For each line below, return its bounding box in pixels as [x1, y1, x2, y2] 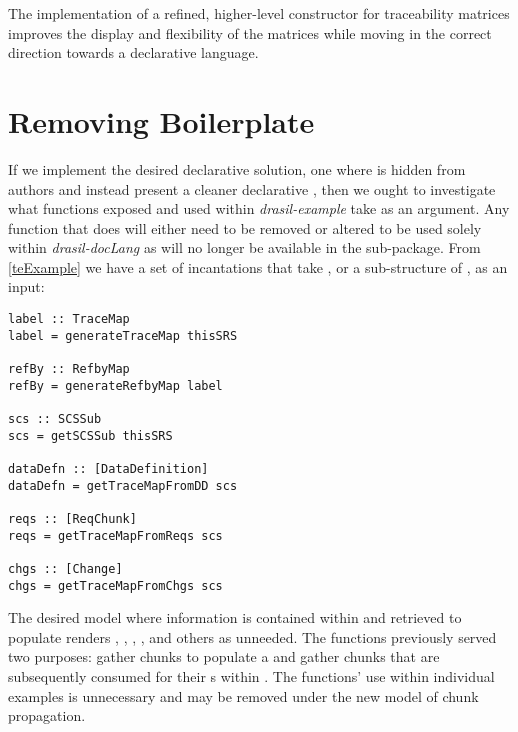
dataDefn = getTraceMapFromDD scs [8, 478, 238, 493]
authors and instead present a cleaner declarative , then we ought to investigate [8, 178, 496, 199]
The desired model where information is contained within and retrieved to [8, 607, 462, 628]
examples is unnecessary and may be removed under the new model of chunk [8, 685, 479, 706]
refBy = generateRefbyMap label [8, 378, 223, 393]
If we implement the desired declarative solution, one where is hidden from [8, 158, 466, 179]
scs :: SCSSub [8, 412, 102, 426]
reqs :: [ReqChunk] [8, 511, 137, 526]
